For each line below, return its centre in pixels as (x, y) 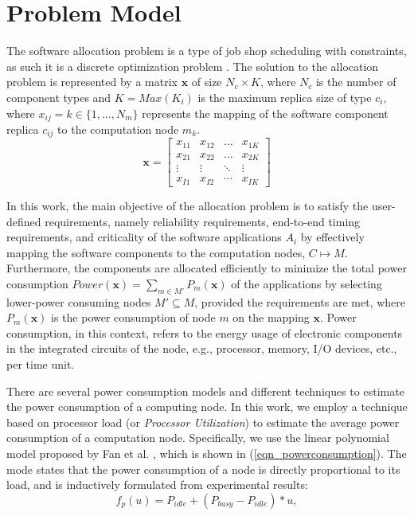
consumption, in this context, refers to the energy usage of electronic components (205, 332)
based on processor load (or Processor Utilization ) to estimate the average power (203, 422)
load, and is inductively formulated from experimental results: (157, 485)
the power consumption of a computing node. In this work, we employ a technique (207, 407)
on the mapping (271, 317)
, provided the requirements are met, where (300, 301)
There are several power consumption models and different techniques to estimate (205, 391)
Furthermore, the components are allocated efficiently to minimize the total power (207, 268)
